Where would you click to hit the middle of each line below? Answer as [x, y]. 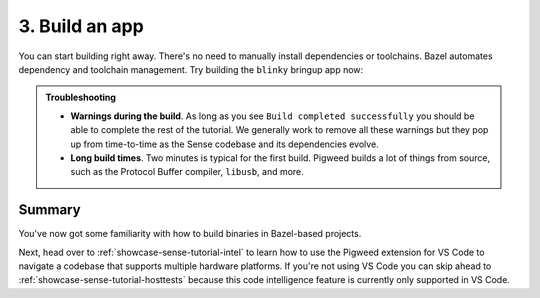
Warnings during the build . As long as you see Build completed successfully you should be [272, 116]
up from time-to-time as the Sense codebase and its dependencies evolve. [224, 144]
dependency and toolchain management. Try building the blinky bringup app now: [191, 69]
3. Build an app [81, 26]
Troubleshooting [81, 97]
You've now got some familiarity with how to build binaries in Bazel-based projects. [190, 234]
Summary [49, 210]
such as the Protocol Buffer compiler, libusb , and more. [187, 172]
